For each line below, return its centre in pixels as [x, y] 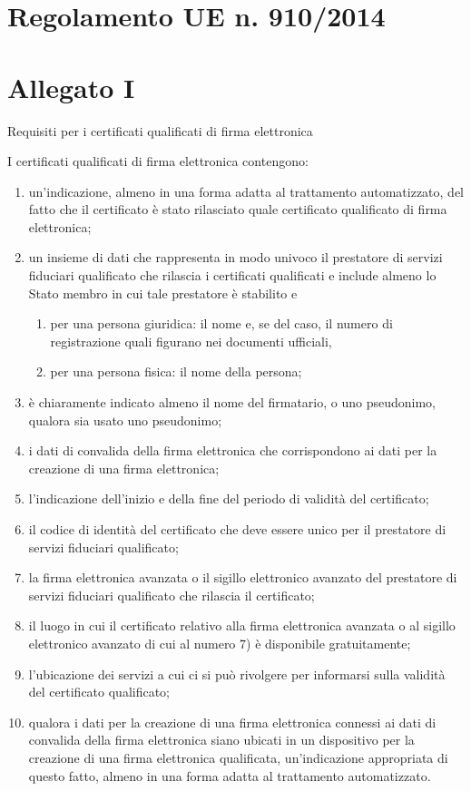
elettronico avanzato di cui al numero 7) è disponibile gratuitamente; [220, 643]
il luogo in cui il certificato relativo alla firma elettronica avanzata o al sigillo [242, 625]
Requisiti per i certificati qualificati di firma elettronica [160, 130]
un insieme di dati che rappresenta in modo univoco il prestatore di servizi [235, 257]
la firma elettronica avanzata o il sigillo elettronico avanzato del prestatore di [243, 577]
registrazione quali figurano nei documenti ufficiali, [191, 341]
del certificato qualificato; [99, 692]
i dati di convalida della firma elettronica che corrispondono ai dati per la [233, 450]
